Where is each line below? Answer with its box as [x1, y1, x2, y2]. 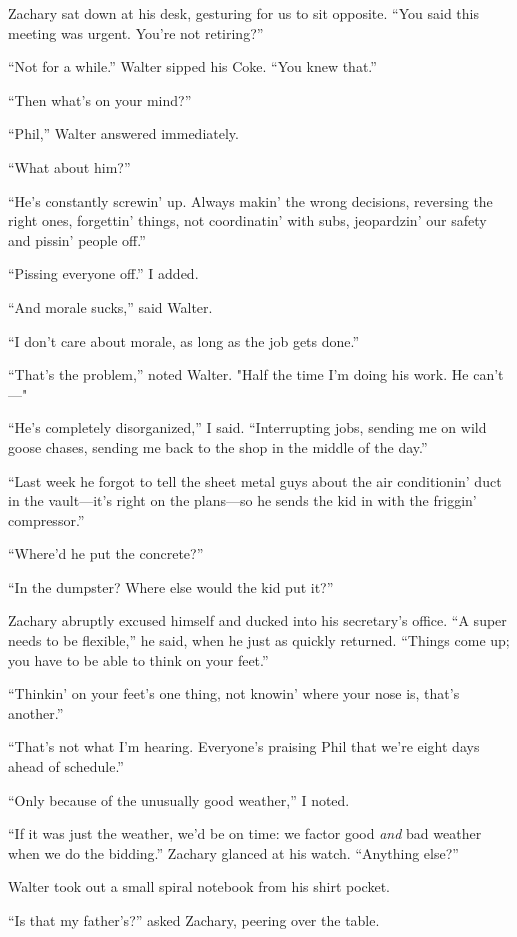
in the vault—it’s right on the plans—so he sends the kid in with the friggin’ [8, 490, 477, 511]
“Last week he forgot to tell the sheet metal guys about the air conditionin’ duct [8, 470, 502, 491]
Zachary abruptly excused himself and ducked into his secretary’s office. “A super [8, 610, 507, 631]
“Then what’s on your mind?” [8, 89, 192, 110]
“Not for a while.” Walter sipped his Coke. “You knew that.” [8, 56, 377, 77]
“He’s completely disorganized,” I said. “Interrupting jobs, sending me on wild [8, 417, 487, 438]
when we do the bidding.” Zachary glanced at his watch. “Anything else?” [8, 842, 459, 863]
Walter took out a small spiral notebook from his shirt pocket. [8, 876, 390, 897]
